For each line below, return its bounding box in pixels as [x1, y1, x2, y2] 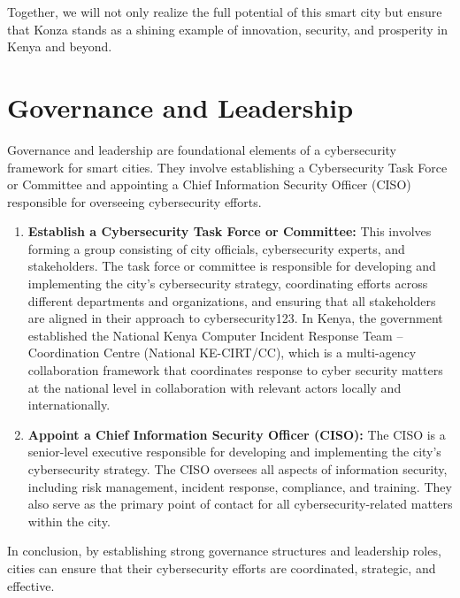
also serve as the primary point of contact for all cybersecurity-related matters [27, 494, 453, 513]
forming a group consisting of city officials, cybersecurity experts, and [27, 239, 405, 257]
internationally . [27, 395, 111, 414]
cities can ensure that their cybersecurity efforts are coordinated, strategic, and [7, 558, 436, 577]
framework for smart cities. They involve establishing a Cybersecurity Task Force [7, 157, 448, 176]
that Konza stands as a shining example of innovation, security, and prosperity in [7, 19, 448, 38]
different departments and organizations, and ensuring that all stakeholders [27, 291, 436, 310]
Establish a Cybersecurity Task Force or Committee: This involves [27, 222, 432, 241]
